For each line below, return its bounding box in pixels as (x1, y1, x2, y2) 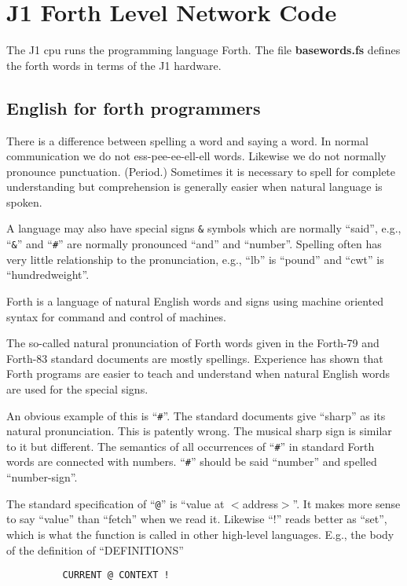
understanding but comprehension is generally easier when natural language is (6, 178, 383, 195)
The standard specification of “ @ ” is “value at (6, 495, 225, 511)
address (242, 495, 278, 511)
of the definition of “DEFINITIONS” (6, 541, 184, 558)
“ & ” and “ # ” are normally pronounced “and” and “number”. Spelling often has (6, 236, 382, 252)
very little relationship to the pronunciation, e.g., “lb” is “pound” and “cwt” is (6, 251, 384, 267)
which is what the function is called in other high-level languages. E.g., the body (6, 526, 394, 542)
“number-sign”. (6, 469, 78, 485)
